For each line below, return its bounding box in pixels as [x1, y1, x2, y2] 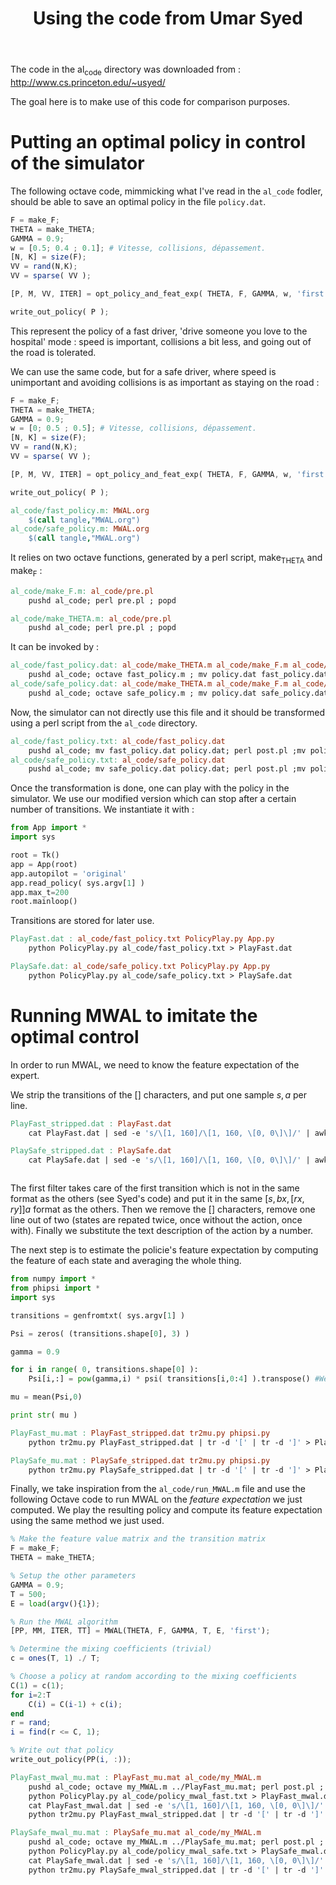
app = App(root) [10, 859, 78, 869]
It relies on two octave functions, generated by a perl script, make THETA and [10, 552, 323, 566]
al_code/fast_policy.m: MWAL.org [10, 505, 150, 516]
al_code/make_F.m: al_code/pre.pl [10, 586, 155, 596]
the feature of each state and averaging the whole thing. [10, 1255, 242, 1267]
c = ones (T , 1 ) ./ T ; [10, 1653, 101, 1664]
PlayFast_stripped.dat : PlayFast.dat [10, 1118, 172, 1129]
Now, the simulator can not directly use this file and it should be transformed [10, 706, 325, 718]
